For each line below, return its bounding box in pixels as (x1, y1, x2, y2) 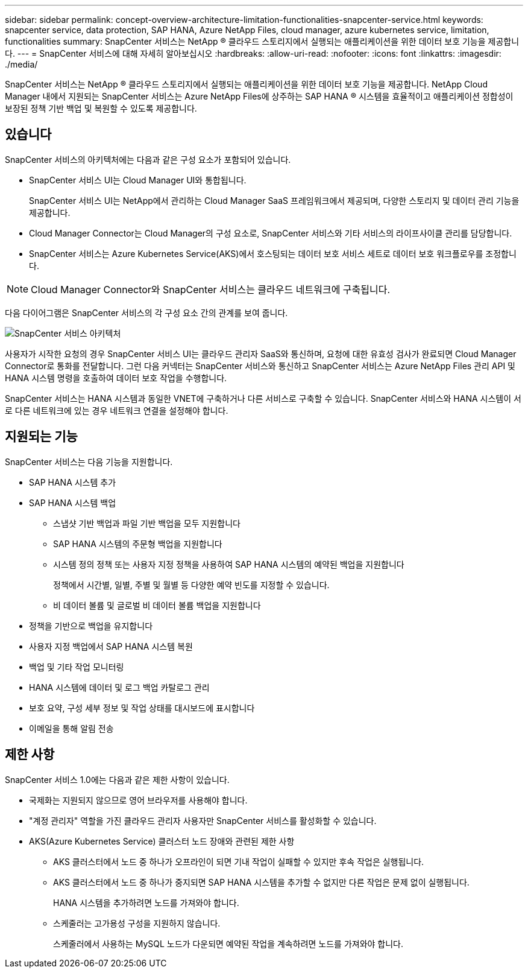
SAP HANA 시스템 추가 (29, 477, 116, 487)
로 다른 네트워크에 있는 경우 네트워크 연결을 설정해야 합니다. (5, 405, 228, 416)
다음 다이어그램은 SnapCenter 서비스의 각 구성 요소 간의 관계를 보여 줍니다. (5, 307, 288, 318)
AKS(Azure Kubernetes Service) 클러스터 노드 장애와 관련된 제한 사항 (29, 835, 295, 846)
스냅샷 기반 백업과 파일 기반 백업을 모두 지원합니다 (53, 518, 240, 528)
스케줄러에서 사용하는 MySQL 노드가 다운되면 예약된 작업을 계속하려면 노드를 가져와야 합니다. (53, 938, 404, 949)
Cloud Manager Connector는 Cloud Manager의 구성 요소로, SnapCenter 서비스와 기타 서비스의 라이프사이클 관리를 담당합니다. (29, 227, 512, 238)
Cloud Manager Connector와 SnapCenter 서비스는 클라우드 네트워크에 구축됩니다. (31, 283, 391, 296)
